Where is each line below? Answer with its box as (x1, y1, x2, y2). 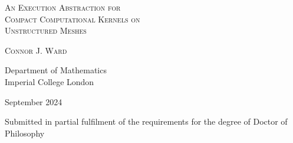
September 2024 (5, 95, 62, 108)
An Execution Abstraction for (5, 1, 121, 13)
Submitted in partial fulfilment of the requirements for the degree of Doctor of (5, 115, 288, 128)
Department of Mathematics (5, 64, 107, 76)
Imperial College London (5, 75, 94, 87)
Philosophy (5, 126, 45, 139)
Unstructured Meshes (5, 24, 87, 37)
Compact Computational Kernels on (5, 12, 140, 25)
